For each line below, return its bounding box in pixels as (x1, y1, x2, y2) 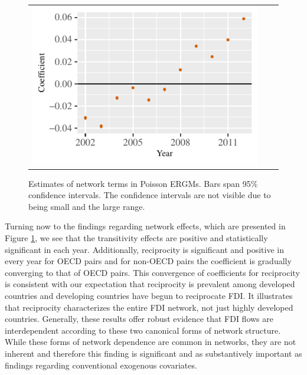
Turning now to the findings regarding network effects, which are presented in (5, 220, 286, 232)
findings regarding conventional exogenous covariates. (5, 358, 197, 371)
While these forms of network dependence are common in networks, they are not (5, 335, 296, 348)
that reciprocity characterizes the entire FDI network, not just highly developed (5, 301, 293, 313)
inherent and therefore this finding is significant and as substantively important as (5, 347, 302, 359)
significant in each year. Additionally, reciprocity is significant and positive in (5, 243, 284, 255)
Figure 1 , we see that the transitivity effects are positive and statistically (5, 231, 268, 244)
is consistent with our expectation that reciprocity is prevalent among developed (5, 278, 295, 290)
